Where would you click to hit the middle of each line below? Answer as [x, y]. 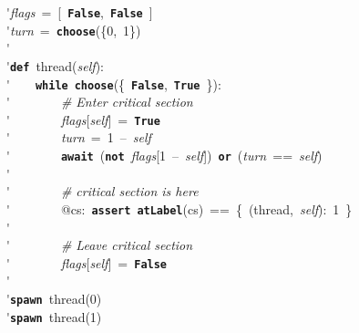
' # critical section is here [103, 191]
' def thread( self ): [55, 65]
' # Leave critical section [100, 245]
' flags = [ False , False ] [80, 12]
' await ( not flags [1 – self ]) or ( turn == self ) [164, 156]
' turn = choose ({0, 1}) [74, 30]
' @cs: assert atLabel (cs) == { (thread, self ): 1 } [179, 208]
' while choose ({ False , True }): [114, 83]
